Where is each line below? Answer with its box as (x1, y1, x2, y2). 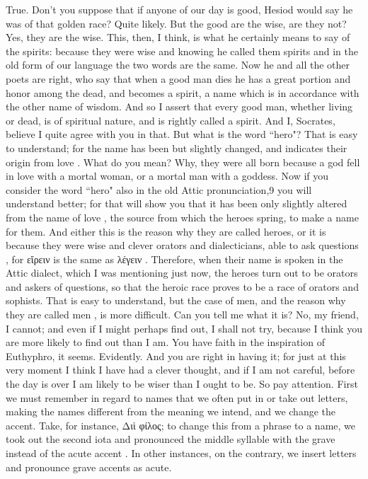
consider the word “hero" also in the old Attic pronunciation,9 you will (6, 182, 312, 197)
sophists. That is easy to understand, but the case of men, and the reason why (6, 293, 346, 308)
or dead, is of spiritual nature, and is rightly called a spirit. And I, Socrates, (6, 112, 335, 127)
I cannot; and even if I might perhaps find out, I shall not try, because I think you (6, 321, 362, 335)
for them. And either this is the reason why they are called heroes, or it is (6, 224, 326, 238)
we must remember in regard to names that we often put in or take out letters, (6, 390, 348, 405)
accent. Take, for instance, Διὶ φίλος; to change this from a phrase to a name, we (6, 417, 355, 432)
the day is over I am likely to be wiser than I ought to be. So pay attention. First (6, 376, 358, 391)
